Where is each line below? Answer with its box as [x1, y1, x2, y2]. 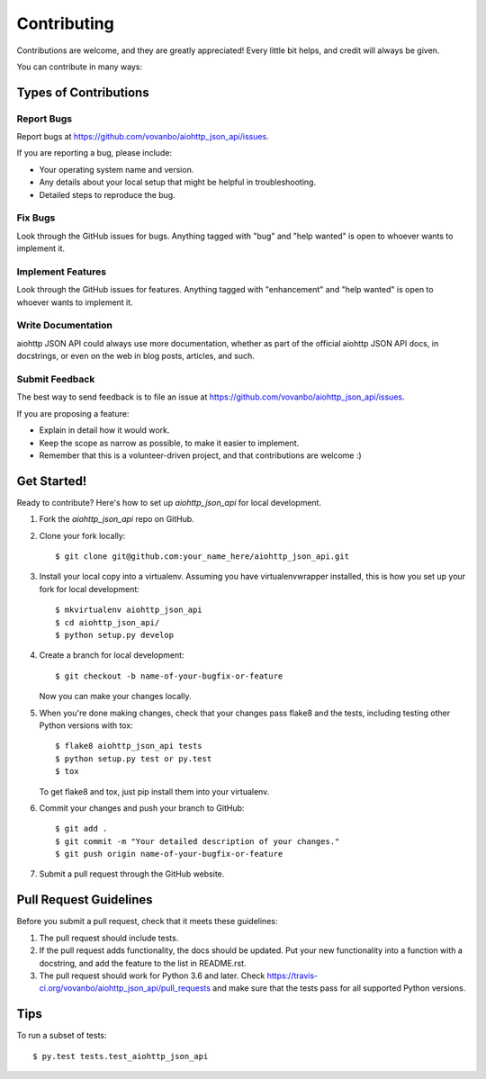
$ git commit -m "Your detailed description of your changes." [55, 836, 340, 846]
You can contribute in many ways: [16, 61, 143, 72]
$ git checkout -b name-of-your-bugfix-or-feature [55, 670, 283, 681]
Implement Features [16, 265, 107, 278]
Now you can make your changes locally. [39, 691, 192, 702]
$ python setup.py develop [55, 630, 175, 640]
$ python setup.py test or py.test [55, 753, 212, 764]
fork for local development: [39, 583, 139, 594]
